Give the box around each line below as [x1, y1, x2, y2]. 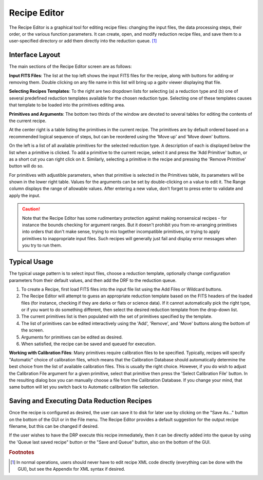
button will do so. [9, 163, 44, 169]
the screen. [21, 327, 44, 333]
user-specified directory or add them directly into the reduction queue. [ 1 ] [9, 38, 157, 44]
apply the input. [9, 192, 41, 198]
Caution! [22, 206, 40, 212]
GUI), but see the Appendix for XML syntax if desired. [18, 466, 125, 472]
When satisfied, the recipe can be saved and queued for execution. [21, 341, 156, 347]
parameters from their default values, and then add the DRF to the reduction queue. [9, 277, 177, 283]
